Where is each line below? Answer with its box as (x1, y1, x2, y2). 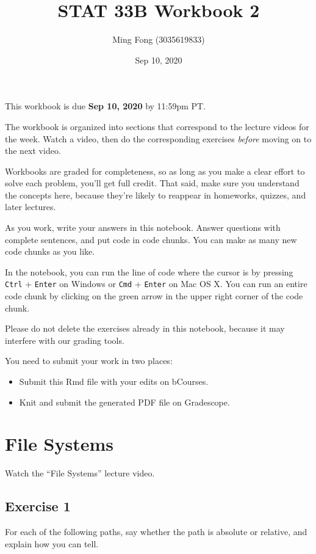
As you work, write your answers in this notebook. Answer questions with (5, 221, 281, 234)
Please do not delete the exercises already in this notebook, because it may (5, 322, 285, 335)
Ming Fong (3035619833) (112, 33, 205, 46)
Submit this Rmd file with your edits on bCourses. (19, 375, 209, 388)
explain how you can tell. (5, 537, 99, 550)
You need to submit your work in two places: (5, 354, 173, 367)
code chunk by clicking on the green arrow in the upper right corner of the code (5, 290, 303, 302)
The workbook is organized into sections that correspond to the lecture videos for (5, 120, 309, 133)
